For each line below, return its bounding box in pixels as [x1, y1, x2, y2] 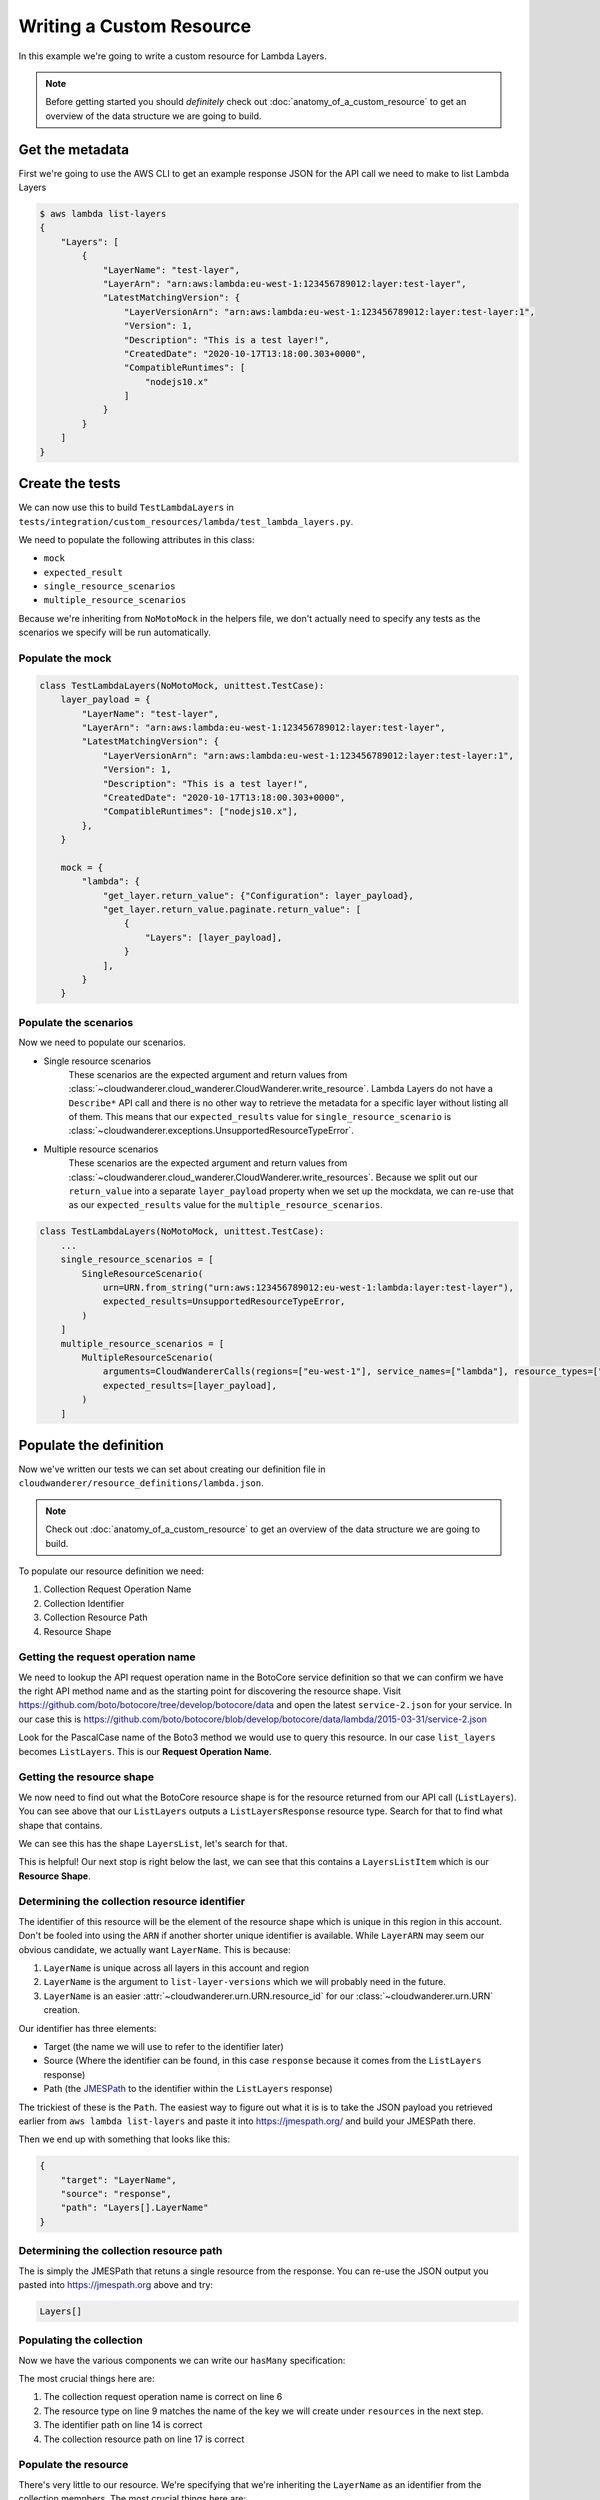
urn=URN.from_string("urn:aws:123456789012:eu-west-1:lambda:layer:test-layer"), [102, 1281, 515, 1293]
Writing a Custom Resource [18, 15, 252, 37]
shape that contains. [18, 1819, 103, 1831]
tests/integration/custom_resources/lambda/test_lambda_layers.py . [18, 515, 354, 527]
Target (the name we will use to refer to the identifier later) [43, 2040, 284, 2052]
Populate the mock [18, 651, 112, 665]
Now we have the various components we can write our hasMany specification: [18, 2354, 346, 2366]
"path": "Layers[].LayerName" [60, 2202, 209, 2214]
